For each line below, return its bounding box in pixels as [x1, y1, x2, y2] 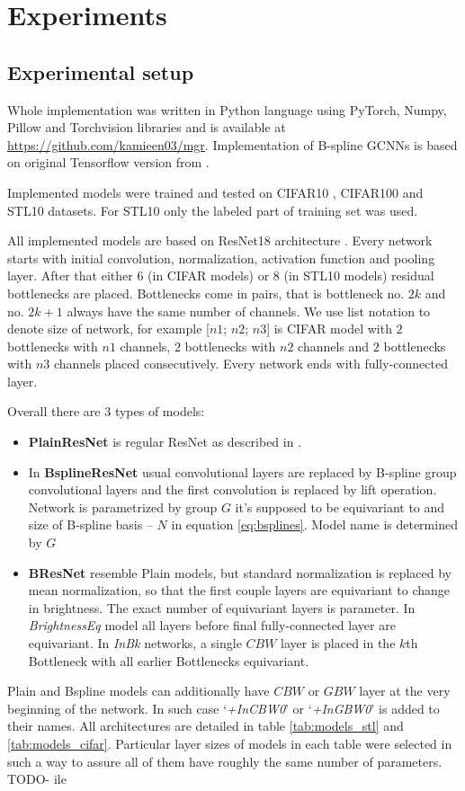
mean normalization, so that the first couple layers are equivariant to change [28, 581, 451, 600]
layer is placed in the [281, 634, 396, 653]
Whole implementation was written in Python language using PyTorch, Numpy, [7, 100, 447, 119]
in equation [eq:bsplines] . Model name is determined [171, 515, 458, 534]
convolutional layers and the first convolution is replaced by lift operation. [28, 480, 437, 499]
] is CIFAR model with [266, 319, 392, 338]
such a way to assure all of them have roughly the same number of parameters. [7, 751, 443, 770]
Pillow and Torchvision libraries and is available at [7, 118, 286, 137]
